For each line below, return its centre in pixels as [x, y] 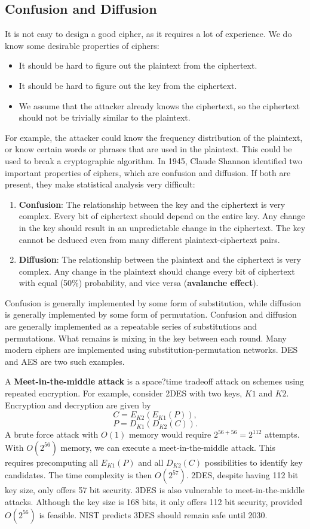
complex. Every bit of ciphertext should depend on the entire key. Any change [162, 216]
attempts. [282, 434]
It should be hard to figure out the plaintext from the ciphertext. [138, 65]
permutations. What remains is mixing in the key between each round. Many [146, 338]
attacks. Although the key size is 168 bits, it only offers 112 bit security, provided [154, 502]
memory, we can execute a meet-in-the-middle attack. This [168, 447]
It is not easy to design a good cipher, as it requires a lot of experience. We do [148, 34]
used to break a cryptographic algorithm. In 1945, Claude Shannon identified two [154, 160]
